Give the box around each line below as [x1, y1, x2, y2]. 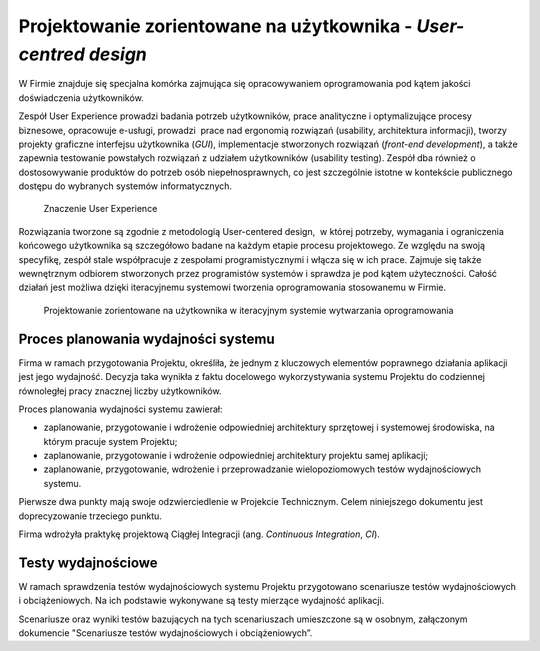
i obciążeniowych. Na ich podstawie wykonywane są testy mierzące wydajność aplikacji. [18, 595, 385, 607]
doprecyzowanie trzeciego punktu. [18, 510, 162, 522]
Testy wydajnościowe [18, 554, 159, 571]
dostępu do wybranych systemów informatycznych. [18, 180, 233, 192]
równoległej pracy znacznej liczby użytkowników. [18, 385, 222, 397]
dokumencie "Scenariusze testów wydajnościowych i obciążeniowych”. [18, 627, 313, 639]
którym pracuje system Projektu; [43, 435, 178, 447]
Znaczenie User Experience [43, 203, 158, 215]
